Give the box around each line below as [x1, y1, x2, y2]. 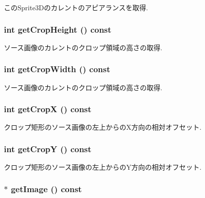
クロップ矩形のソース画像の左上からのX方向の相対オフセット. [4, 122, 202, 132]
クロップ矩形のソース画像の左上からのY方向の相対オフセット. [4, 162, 202, 172]
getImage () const [11, 182, 82, 195]
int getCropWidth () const [4, 63, 111, 75]
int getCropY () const [4, 142, 92, 155]
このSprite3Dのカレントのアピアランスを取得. [4, 2, 148, 12]
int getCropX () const [4, 103, 92, 115]
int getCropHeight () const [4, 23, 112, 35]
